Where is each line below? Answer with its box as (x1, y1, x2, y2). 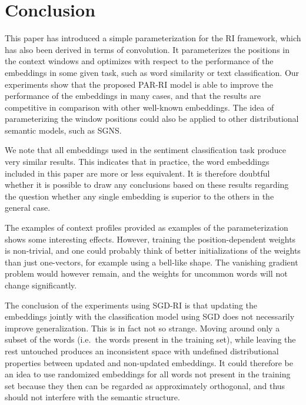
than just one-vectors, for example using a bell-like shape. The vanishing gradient (5, 255, 298, 268)
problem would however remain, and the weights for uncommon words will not (5, 267, 288, 280)
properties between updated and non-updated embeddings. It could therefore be (5, 356, 293, 369)
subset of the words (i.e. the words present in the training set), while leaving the (5, 333, 296, 346)
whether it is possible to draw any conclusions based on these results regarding (5, 178, 289, 191)
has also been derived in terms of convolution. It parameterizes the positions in (5, 43, 290, 55)
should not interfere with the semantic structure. (5, 391, 180, 403)
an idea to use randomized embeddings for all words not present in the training (5, 368, 291, 380)
